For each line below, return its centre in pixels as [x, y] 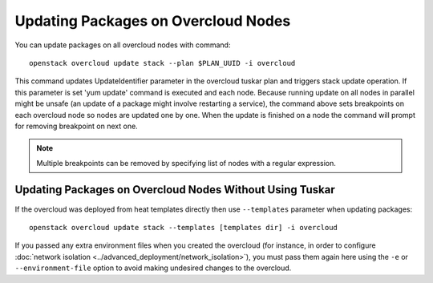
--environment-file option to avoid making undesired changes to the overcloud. [153, 268]
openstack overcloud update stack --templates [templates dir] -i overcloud [184, 227]
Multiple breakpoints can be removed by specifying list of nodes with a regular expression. [186, 163]
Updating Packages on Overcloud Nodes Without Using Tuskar [175, 190]
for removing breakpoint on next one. [76, 126]
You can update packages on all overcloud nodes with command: [123, 45]
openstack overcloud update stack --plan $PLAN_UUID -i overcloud [162, 63]
